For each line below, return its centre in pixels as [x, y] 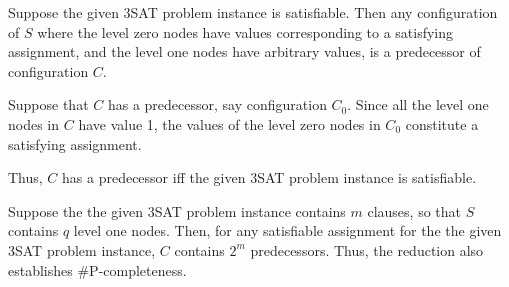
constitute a [442, 123]
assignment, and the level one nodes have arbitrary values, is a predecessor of [244, 51]
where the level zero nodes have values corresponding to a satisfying [245, 31]
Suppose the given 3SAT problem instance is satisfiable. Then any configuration [253, 12]
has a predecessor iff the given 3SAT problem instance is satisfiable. [269, 177]
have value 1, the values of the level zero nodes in [229, 123]
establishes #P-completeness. [97, 269]
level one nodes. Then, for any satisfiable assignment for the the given [287, 230]
